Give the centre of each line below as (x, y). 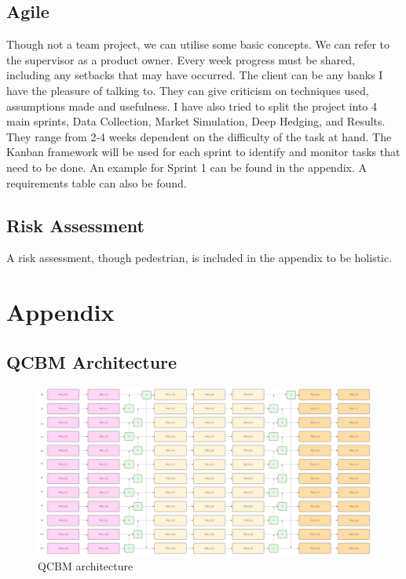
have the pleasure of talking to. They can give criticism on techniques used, (188, 90)
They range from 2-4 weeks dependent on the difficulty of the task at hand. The (199, 136)
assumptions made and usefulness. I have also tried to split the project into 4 (192, 106)
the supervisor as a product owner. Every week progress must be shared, (181, 59)
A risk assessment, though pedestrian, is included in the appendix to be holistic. (199, 258)
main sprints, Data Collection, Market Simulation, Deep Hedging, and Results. (196, 121)
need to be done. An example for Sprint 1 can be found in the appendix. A (187, 167)
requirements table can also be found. (97, 182)
